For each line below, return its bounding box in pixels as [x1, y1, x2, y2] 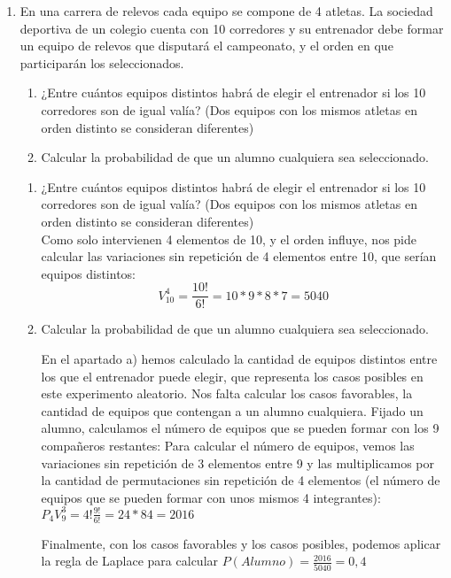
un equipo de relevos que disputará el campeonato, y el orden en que [19, 36, 393, 55]
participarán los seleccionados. [19, 53, 184, 72]
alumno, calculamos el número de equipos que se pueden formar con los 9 [41, 419, 439, 437]
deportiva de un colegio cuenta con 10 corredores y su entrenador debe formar [19, 19, 444, 37]
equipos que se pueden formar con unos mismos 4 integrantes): [41, 488, 381, 506]
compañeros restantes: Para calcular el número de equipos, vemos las [41, 435, 415, 454]
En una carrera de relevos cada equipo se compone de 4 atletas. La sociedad [19, 2, 433, 19]
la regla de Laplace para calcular [41, 551, 219, 570]
